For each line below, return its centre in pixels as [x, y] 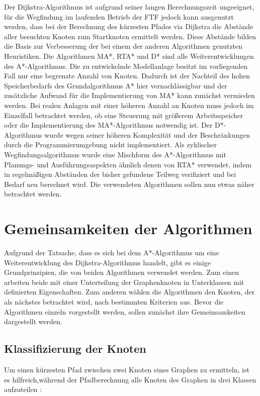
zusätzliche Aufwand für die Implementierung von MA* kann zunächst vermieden [129, 95]
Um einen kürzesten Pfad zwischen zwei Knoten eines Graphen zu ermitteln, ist [127, 369]
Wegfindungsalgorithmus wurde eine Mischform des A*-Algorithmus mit [115, 154]
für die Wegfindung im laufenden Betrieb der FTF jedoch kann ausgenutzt [119, 16]
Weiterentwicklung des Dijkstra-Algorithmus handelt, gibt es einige [107, 262]
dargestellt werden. [33, 321]
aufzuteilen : [23, 389]
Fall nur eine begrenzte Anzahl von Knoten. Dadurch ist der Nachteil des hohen [127, 76]
